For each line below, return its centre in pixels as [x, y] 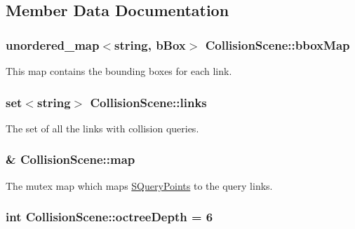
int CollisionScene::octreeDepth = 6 [109, 217]
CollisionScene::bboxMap [277, 44]
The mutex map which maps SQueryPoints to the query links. [139, 185]
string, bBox [150, 44]
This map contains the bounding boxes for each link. [119, 71]
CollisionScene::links [148, 102]
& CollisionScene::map [71, 159]
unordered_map [53, 44]
